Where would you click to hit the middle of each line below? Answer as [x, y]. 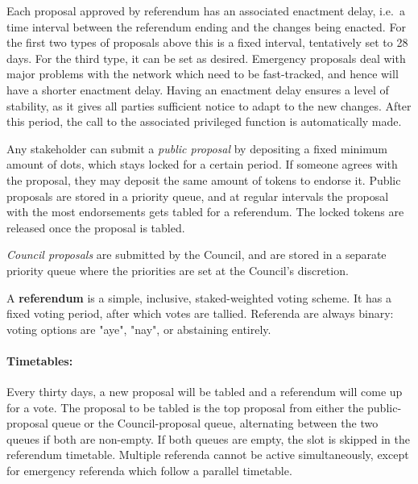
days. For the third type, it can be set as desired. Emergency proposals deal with [206, 58]
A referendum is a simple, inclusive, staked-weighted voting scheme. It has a [199, 297]
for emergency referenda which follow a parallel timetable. [149, 471]
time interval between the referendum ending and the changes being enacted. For [206, 26]
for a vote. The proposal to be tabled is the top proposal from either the [185, 407]
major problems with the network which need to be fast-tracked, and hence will [203, 74]
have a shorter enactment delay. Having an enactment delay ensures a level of [198, 89]
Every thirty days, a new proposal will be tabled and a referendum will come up [205, 392]
